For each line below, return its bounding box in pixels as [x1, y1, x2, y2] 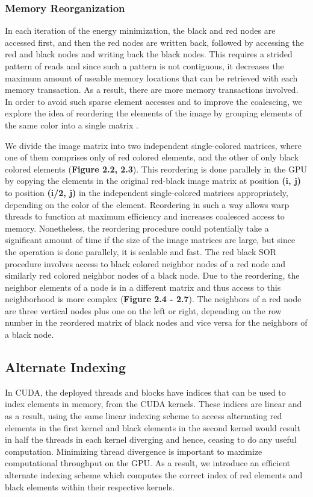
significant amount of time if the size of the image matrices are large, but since [5, 233, 296, 246]
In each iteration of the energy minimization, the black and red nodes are [5, 24, 276, 37]
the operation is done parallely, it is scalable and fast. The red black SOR [5, 245, 276, 258]
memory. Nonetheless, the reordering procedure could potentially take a [5, 221, 269, 234]
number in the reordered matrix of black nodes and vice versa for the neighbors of [5, 316, 308, 329]
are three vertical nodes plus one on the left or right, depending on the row [5, 304, 282, 317]
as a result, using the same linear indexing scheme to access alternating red [5, 410, 282, 422]
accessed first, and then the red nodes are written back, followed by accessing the [5, 36, 304, 48]
